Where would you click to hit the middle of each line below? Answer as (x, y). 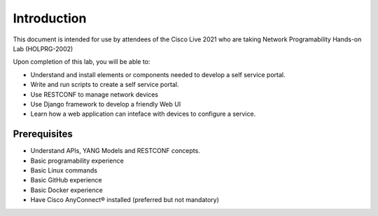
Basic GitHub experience (66, 180)
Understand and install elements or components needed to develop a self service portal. (158, 74)
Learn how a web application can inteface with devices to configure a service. (143, 114)
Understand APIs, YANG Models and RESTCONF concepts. (115, 151)
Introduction (50, 18)
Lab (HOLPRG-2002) (43, 48)
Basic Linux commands (64, 170)
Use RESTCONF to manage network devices (94, 94)
